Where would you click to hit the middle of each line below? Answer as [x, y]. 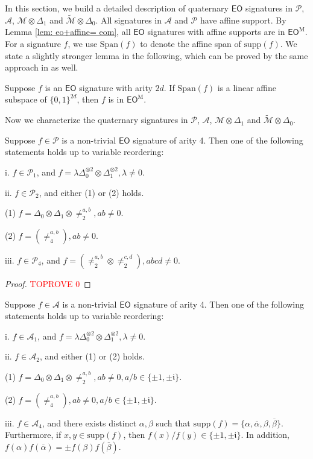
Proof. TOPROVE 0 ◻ [48, 283]
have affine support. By [243, 20]
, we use [83, 43]
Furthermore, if [33, 435]
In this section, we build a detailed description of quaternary [117, 8]
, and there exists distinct [89, 423]
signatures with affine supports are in [216, 32]
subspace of [26, 99]
